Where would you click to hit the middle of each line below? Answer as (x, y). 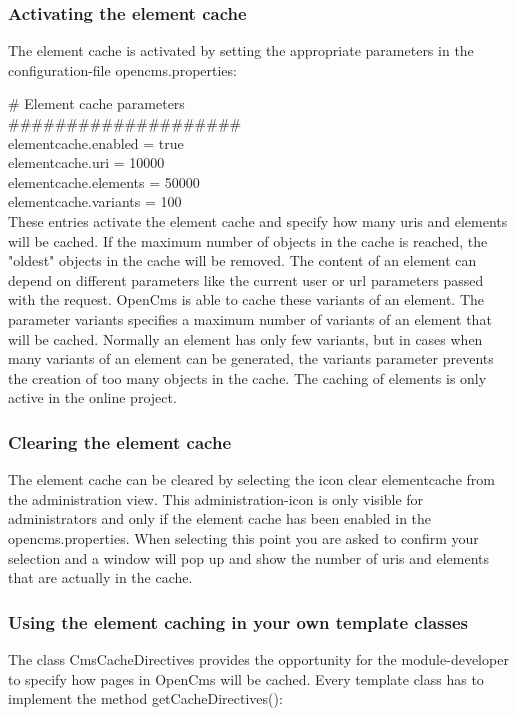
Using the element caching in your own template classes (238, 621)
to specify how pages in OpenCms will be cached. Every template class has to (246, 678)
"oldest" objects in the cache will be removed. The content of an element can (242, 260)
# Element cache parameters (96, 103)
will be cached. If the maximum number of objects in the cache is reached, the (248, 240)
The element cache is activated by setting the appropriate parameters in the (241, 50)
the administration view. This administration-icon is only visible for (216, 498)
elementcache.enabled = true (96, 142)
